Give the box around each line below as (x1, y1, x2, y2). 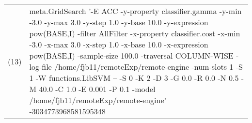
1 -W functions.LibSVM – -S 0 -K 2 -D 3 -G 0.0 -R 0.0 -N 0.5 (29, 72, 239, 83)
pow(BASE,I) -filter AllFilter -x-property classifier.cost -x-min (29, 28, 240, 39)
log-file (29, 61, 52, 72)
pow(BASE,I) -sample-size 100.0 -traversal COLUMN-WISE (29, 50, 234, 61)
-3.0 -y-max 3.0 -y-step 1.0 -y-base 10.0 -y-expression (29, 16, 208, 28)
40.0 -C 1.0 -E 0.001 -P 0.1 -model (39, 83, 156, 94)
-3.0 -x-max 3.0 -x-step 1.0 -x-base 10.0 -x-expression (29, 39, 208, 50)
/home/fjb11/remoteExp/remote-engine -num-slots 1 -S (54, 61, 243, 72)
